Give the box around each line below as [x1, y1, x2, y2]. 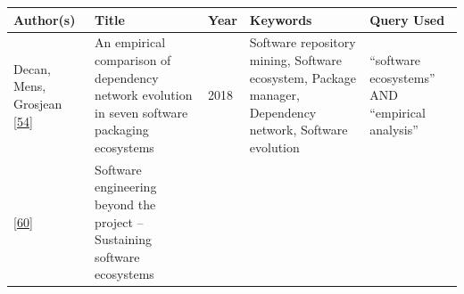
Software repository [249, 33, 356, 52]
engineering [95, 177, 157, 196]
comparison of [95, 50, 171, 69]
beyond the [95, 194, 156, 213]
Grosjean [13, 94, 62, 112]
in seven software [95, 102, 188, 121]
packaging [95, 120, 149, 139]
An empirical [95, 33, 166, 52]
